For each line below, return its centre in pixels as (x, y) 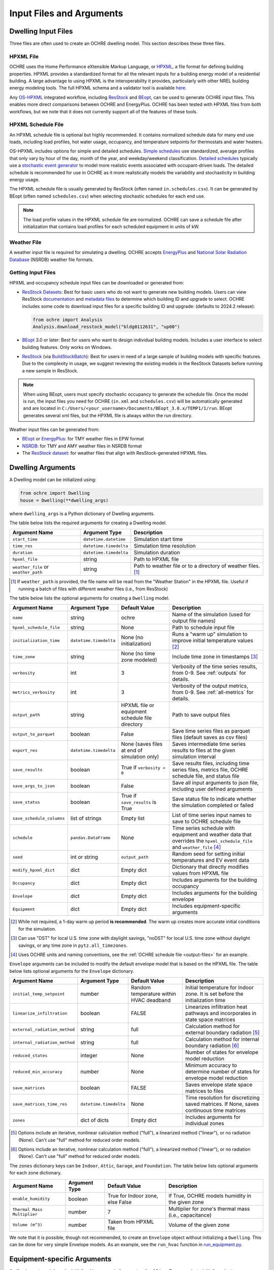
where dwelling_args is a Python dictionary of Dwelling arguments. (82, 514)
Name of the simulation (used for (212, 615)
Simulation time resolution (165, 546)
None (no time (138, 654)
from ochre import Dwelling (55, 493)
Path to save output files (201, 715)
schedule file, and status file (206, 776)
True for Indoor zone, (133, 1195)
